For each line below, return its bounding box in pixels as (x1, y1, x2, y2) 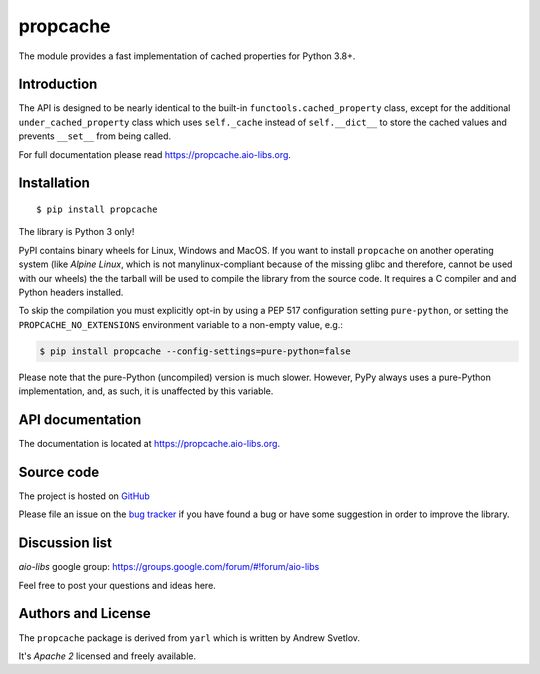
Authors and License (18, 605, 151, 622)
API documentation (18, 411, 142, 428)
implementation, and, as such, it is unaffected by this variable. (18, 385, 274, 397)
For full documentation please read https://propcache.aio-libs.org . (18, 148, 292, 160)
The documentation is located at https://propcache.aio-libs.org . (18, 438, 280, 450)
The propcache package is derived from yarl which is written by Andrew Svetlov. (18, 631, 360, 644)
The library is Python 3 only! (18, 226, 135, 238)
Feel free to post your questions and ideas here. (18, 579, 217, 591)
